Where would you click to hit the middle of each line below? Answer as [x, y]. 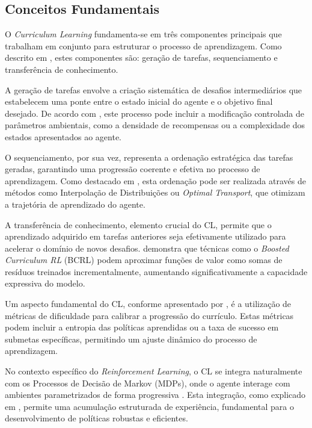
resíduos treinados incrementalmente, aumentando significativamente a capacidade [156, 271]
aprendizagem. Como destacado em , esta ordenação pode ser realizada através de [155, 180]
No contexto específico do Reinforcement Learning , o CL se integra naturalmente [154, 371]
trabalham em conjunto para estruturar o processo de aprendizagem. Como [143, 45]
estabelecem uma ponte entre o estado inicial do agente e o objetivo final [139, 101]
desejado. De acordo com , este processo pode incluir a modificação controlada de [155, 113]
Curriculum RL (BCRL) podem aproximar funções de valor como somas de [144, 260]
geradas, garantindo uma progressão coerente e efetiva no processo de [133, 169]
